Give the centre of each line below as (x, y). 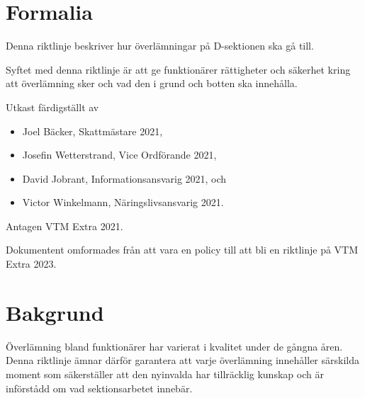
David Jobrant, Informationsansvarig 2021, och (124, 178)
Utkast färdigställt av (52, 107)
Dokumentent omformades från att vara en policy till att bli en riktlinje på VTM (182, 250)
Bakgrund (55, 312)
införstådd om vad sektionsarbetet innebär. (99, 388)
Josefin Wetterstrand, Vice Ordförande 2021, (119, 155)
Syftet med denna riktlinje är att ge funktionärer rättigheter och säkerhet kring (178, 69)
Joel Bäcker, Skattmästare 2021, (92, 131)
